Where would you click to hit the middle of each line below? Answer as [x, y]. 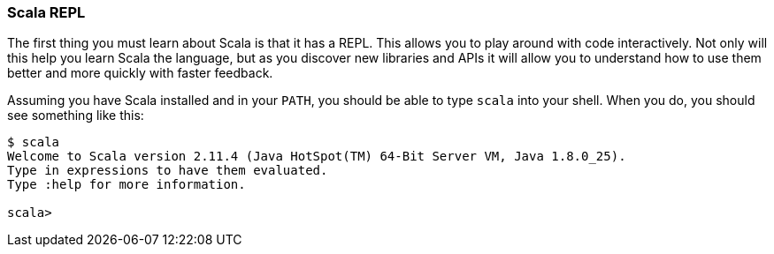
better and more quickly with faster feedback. [140, 73]
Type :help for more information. [126, 185]
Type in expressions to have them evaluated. [168, 171]
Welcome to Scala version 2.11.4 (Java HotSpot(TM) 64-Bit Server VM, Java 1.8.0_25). [317, 157]
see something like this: [76, 116]
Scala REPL [46, 12]
